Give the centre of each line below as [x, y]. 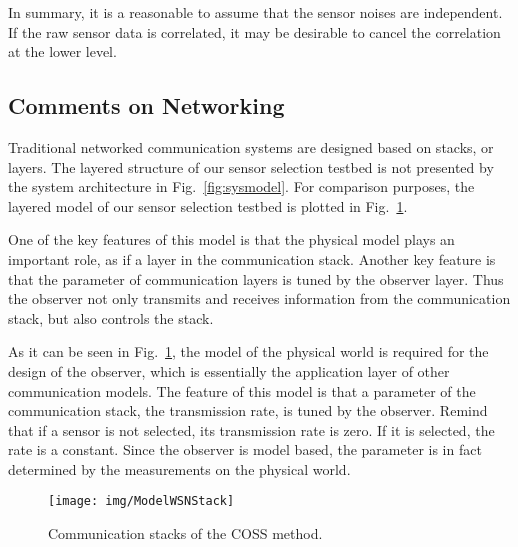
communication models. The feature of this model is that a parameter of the [242, 390]
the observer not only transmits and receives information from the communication [259, 298]
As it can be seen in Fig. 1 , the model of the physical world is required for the [248, 351]
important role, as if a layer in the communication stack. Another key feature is [252, 258]
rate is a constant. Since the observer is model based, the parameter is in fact [245, 449]
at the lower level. [62, 51]
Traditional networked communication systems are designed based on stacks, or [251, 146]
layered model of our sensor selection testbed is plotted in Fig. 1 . [208, 205]
